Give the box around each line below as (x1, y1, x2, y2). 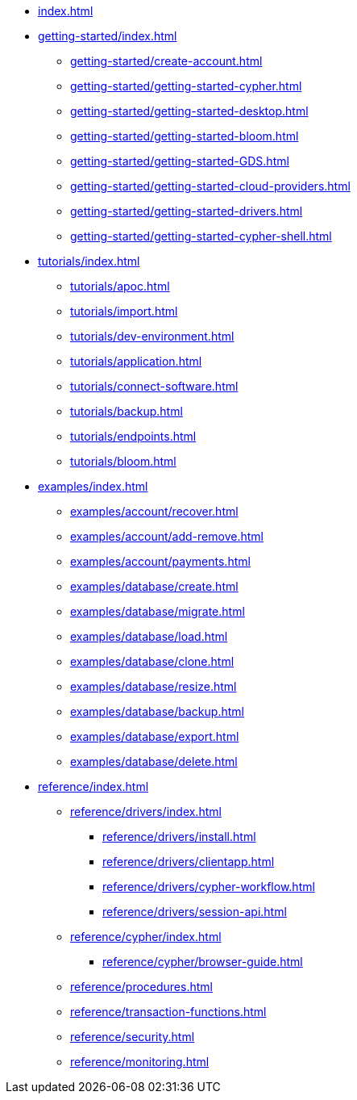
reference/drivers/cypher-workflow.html (102, 880, 315, 893)
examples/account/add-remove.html (70, 529, 264, 543)
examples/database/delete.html (70, 755, 238, 768)
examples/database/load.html (70, 629, 228, 643)
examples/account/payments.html (70, 554, 251, 568)
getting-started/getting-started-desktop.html (70, 104, 309, 118)
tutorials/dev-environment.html (70, 329, 235, 343)
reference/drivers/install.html (102, 830, 256, 843)
